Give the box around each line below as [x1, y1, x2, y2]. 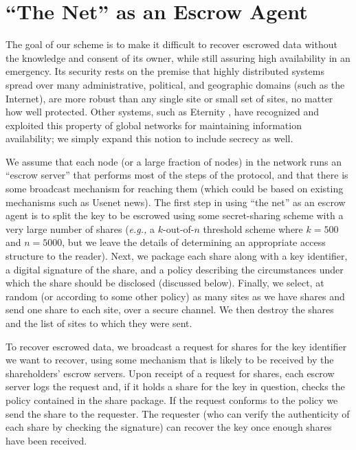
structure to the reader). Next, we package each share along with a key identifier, [5, 249, 348, 263]
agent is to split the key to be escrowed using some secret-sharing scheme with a [5, 208, 344, 223]
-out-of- [162, 221, 194, 236]
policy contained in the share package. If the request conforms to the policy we [5, 392, 338, 407]
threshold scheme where [203, 221, 303, 236]
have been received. [5, 433, 87, 447]
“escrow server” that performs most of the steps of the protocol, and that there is [5, 168, 348, 182]
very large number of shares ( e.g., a [5, 221, 155, 236]
